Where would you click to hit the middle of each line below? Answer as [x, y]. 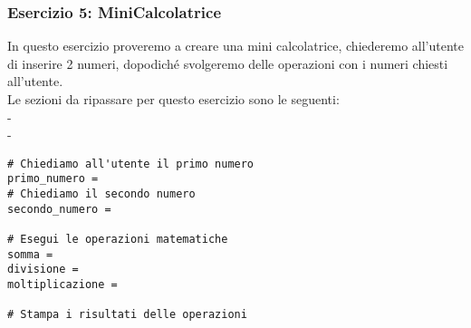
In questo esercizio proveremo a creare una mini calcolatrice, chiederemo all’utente [235, 46]
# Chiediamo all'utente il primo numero [131, 164]
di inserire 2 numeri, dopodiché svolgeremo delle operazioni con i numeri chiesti [228, 63]
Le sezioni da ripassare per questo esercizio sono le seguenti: [173, 99]
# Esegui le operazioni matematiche [118, 240]
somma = [30, 254]
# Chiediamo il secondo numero [101, 194]
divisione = [43, 270]
